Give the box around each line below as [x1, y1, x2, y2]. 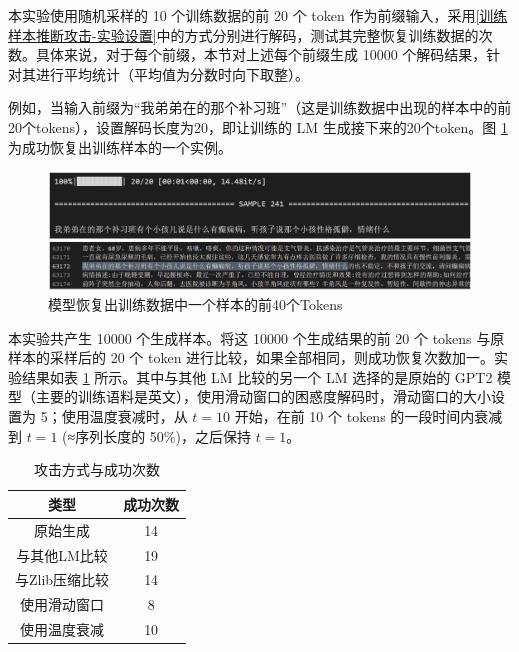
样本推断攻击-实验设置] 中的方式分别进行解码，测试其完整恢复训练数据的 [8, 24, 479, 45]
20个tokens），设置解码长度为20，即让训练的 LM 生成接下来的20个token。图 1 [8, 116, 508, 137]
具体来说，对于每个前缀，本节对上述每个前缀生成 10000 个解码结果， [35, 44, 487, 65]
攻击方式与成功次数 [34, 459, 161, 480]
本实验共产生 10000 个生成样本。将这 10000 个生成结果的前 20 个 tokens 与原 [8, 327, 505, 348]
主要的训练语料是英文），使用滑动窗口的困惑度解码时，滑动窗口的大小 [35, 386, 491, 407]
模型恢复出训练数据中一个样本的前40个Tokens [48, 294, 343, 315]
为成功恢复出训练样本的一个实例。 [8, 136, 232, 157]
